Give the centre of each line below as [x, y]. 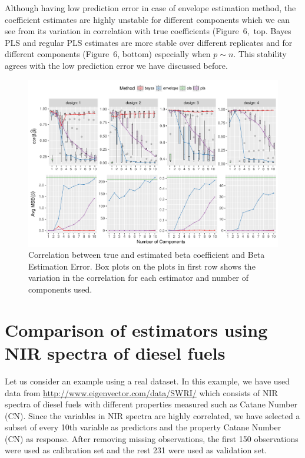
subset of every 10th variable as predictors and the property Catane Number [143, 427]
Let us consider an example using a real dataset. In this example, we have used [147, 381]
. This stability [260, 54]
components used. [60, 289]
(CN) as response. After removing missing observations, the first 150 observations [152, 438]
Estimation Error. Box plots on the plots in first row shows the [142, 266]
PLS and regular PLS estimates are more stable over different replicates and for [149, 42]
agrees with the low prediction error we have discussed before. [116, 65]
